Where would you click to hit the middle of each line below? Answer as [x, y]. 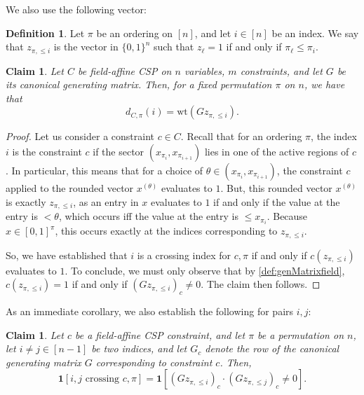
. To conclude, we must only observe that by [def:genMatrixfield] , [205, 270]
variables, [204, 70]
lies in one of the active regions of [277, 152]
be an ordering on [135, 33]
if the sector [119, 152]
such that [174, 47]
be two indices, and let [139, 348]
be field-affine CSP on [124, 70]
